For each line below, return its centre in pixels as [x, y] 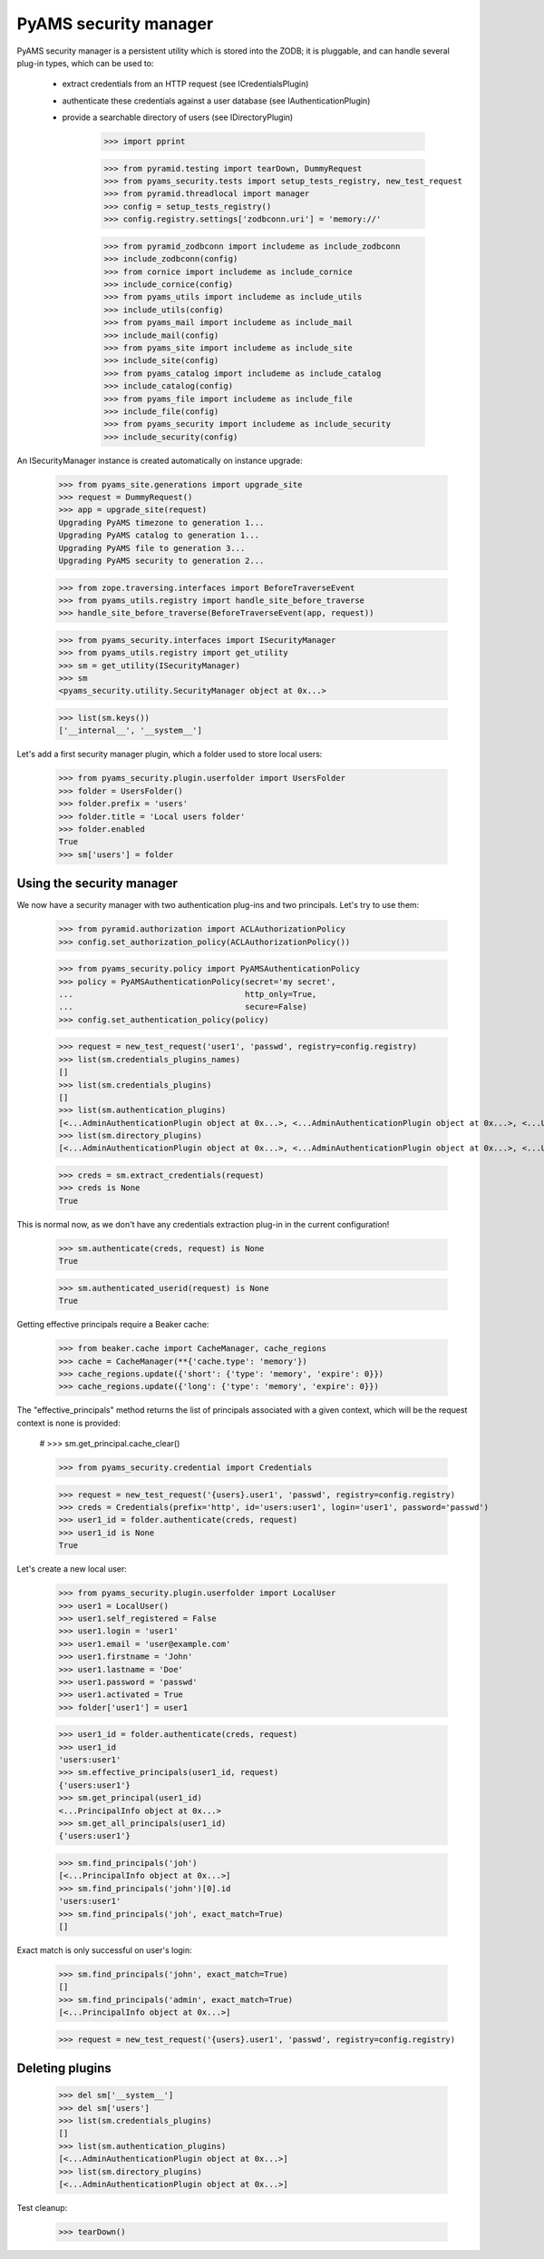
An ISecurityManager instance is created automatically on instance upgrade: [160, 460]
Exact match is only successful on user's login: [104, 1950]
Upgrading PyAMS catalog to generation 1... [159, 535]
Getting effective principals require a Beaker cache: [113, 1325]
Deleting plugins [64, 2069]
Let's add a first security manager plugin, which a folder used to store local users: [170, 755]
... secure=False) [183, 1007]
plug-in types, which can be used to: [85, 63]
